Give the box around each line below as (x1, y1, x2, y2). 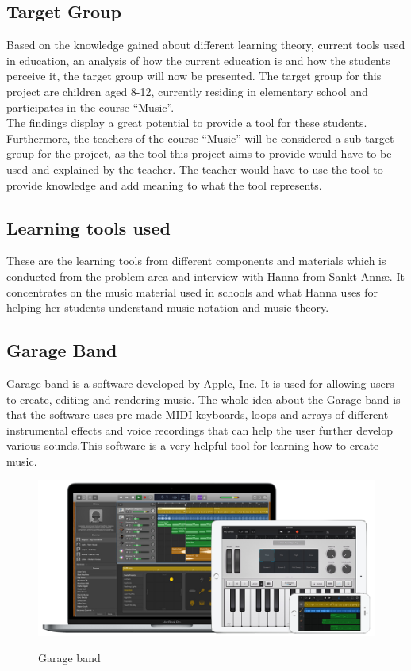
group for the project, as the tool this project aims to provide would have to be (6, 145, 392, 162)
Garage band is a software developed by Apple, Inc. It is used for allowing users (6, 374, 394, 391)
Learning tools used (6, 215, 171, 240)
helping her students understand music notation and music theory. (6, 299, 329, 316)
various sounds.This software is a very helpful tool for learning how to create (6, 437, 379, 454)
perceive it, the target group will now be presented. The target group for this (6, 67, 382, 84)
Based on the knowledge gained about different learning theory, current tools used (6, 36, 405, 53)
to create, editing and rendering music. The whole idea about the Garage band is (6, 390, 401, 407)
